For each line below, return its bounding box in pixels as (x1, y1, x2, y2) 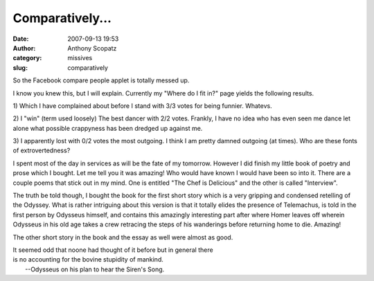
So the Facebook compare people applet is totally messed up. (12, 76, 190, 84)
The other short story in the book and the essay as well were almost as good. (12, 233, 233, 242)
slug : (12, 63, 28, 72)
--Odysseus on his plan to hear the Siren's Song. (25, 265, 165, 273)
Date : (12, 35, 29, 43)
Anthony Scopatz (67, 44, 117, 52)
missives (67, 54, 93, 62)
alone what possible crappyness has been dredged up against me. (12, 124, 203, 132)
